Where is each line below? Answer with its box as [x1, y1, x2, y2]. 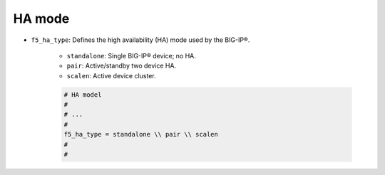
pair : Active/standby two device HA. [66, 61, 177, 70]
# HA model [63, 90, 102, 99]
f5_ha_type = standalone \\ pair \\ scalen [63, 130, 219, 139]
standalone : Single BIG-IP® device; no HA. [66, 51, 196, 60]
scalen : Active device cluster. [66, 71, 156, 80]
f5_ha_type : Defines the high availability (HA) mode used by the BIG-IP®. [31, 36, 250, 44]
